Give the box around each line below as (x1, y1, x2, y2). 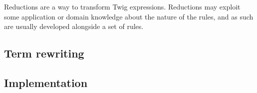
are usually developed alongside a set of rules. (4, 21, 144, 31)
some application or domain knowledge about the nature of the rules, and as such (4, 11, 254, 21)
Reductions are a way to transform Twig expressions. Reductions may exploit (4, 1, 241, 11)
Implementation (4, 74, 88, 90)
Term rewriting (4, 45, 84, 61)
